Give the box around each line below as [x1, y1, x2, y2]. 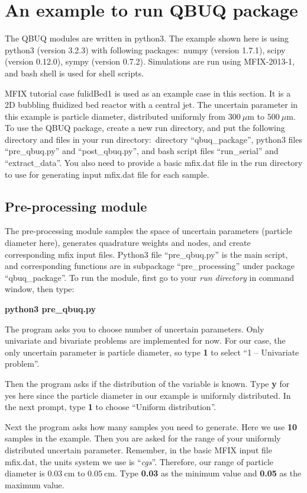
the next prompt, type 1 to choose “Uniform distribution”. [5, 401, 216, 413]
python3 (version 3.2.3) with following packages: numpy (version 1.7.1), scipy [5, 43, 286, 56]
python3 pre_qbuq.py [5, 303, 96, 315]
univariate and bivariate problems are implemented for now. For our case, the [5, 334, 286, 347]
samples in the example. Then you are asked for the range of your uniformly [5, 432, 281, 444]
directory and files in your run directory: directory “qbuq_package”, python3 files [5, 133, 302, 145]
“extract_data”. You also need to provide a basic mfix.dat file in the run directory [5, 156, 303, 169]
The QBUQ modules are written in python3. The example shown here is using [5, 32, 289, 44]
